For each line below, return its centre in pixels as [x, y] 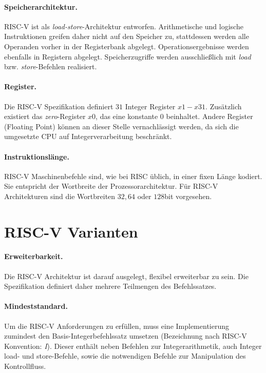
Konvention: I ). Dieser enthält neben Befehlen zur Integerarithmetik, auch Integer [133, 346]
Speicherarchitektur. [41, 6]
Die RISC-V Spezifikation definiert [59, 106]
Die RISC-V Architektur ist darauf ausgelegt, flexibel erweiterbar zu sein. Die [126, 276]
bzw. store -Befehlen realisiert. [51, 66]
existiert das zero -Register [45, 116]
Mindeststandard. [36, 306]
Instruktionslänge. [37, 156]
